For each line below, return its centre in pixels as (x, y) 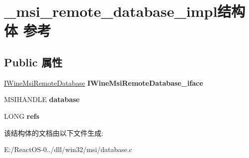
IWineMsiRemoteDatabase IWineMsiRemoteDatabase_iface (104, 82)
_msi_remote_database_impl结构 (125, 11)
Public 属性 (33, 62)
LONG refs (22, 116)
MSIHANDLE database (42, 99)
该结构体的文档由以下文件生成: (54, 132)
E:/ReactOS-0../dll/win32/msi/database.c (68, 149)
